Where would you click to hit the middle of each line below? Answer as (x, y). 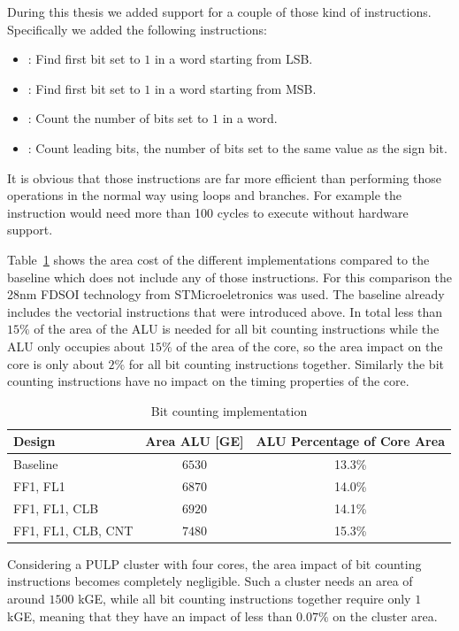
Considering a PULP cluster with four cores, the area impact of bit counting (214, 563)
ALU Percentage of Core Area (350, 441)
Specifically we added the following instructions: (137, 29)
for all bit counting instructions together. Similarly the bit (286, 363)
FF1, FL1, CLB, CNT (73, 530)
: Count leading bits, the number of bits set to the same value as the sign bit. (237, 147)
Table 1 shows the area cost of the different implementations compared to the (218, 259)
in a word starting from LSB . (233, 59)
